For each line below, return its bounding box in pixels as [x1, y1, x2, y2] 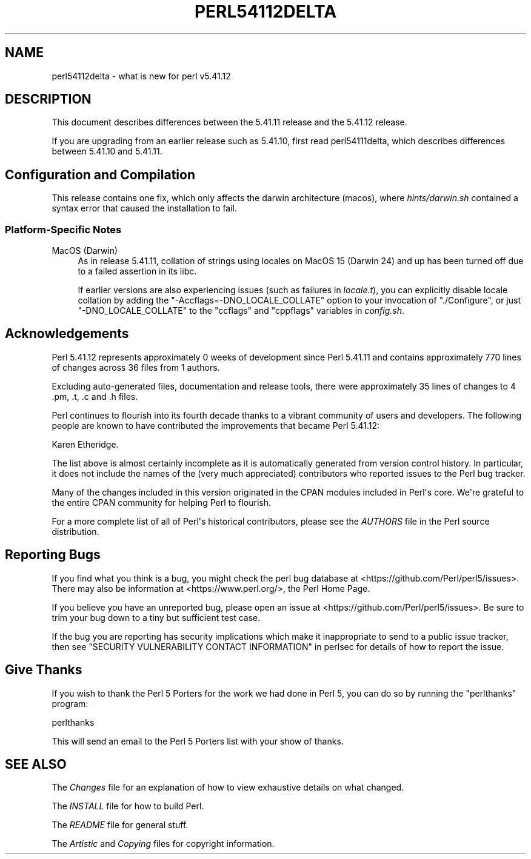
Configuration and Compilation [5, 167, 196, 182]
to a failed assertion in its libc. [78, 266, 197, 277]
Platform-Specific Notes [5, 223, 122, 236]
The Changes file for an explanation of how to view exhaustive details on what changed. [52, 782, 404, 793]
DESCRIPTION [5, 91, 92, 107]
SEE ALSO [5, 756, 67, 772]
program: [52, 698, 88, 709]
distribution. [52, 526, 99, 537]
